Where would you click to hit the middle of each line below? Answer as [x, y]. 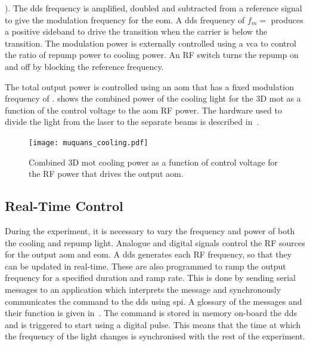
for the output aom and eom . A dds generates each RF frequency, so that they [148, 254]
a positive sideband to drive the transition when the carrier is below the [136, 31]
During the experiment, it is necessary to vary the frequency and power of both [150, 230]
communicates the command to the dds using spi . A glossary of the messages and [154, 301]
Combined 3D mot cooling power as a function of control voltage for [154, 162]
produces [287, 19]
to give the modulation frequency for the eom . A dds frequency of [125, 19]
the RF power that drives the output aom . [106, 174]
